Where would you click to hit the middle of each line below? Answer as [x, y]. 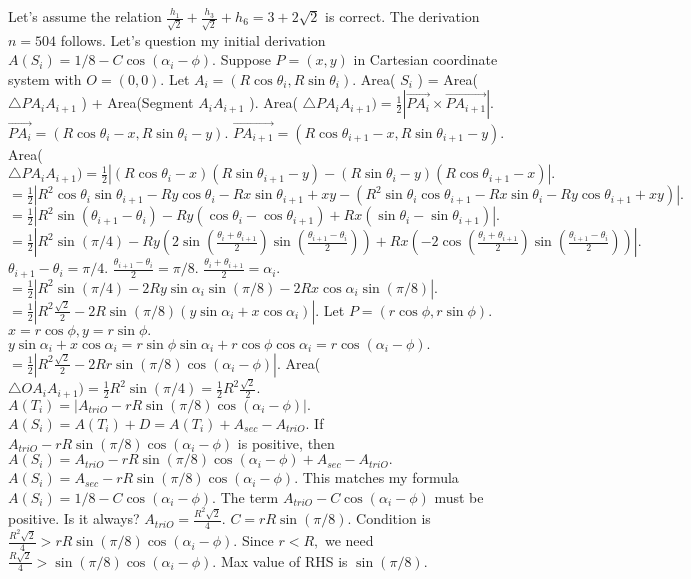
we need [349, 540]
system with [45, 78]
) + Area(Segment [137, 102]
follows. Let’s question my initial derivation [193, 39]
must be [459, 496]
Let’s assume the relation [85, 16]
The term [249, 496]
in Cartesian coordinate [425, 59]
